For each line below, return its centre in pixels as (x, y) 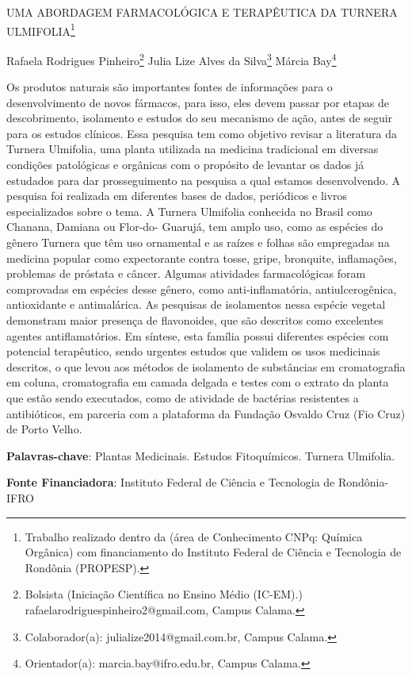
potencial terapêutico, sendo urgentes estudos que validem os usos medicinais (193, 351)
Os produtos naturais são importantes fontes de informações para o (170, 87)
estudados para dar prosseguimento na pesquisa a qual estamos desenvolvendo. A (204, 180)
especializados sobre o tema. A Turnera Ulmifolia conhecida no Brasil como (189, 211)
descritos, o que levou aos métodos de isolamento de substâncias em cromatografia (206, 366)
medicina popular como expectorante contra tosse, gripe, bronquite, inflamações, (202, 258)
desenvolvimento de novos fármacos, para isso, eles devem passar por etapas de (198, 102)
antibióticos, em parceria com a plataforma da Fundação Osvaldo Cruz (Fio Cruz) (206, 413)
